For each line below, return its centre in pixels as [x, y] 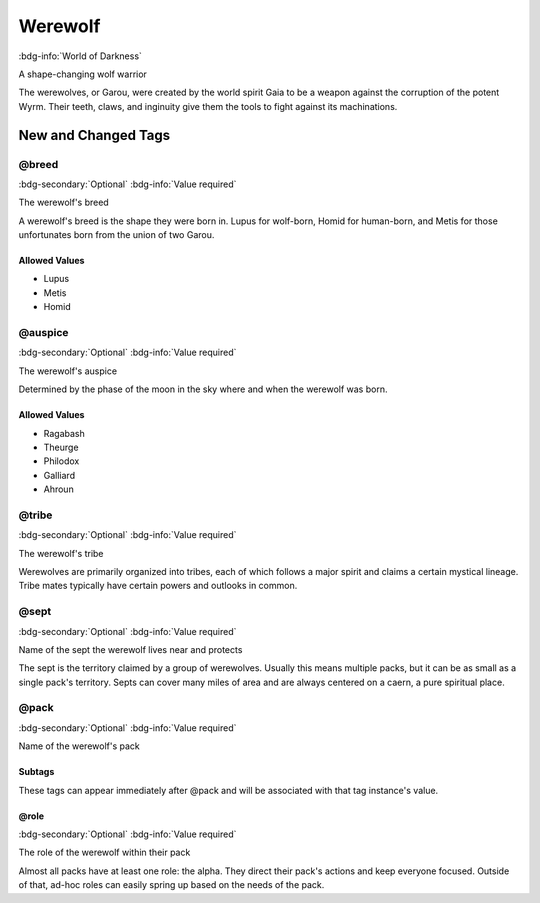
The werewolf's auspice [68, 371]
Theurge [61, 447]
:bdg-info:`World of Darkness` [80, 56]
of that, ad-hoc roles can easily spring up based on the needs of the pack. [171, 885]
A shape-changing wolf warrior [82, 74]
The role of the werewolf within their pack [104, 852]
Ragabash [64, 433]
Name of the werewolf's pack [79, 746]
